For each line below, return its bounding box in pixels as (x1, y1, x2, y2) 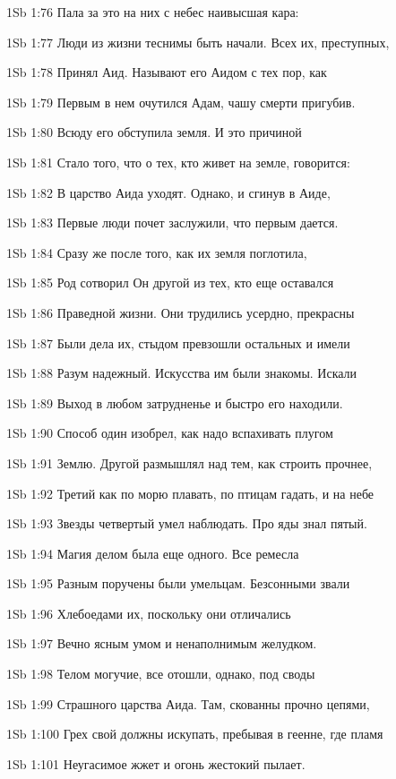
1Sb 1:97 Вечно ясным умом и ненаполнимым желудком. (6, 634, 317, 653)
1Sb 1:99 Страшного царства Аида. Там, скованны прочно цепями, (6, 694, 370, 713)
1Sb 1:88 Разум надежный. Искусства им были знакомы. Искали (6, 364, 357, 382)
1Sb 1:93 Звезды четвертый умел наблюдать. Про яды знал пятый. (6, 514, 367, 533)
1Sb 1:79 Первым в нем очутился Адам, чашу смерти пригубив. (6, 92, 356, 111)
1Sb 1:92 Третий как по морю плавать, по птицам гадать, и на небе (6, 484, 374, 502)
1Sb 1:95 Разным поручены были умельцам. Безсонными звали (6, 574, 350, 593)
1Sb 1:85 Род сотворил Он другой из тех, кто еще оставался (6, 273, 334, 292)
